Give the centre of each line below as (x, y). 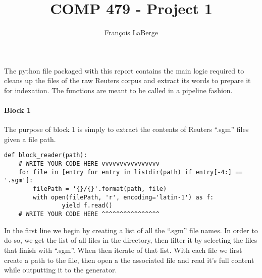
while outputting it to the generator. (61, 270)
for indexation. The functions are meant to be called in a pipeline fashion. (118, 90)
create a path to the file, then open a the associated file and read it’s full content (129, 260)
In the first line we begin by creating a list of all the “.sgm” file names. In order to (131, 230)
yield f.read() (87, 206)
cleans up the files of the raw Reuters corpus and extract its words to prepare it (127, 80)
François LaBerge (131, 32)
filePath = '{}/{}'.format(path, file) (100, 189)
